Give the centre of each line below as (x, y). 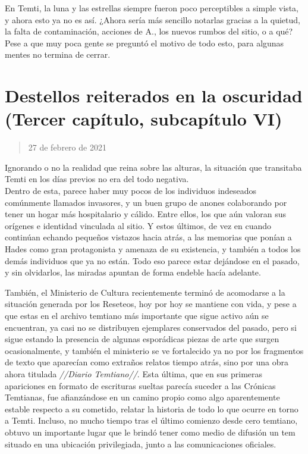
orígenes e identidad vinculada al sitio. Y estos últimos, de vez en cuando (138, 225)
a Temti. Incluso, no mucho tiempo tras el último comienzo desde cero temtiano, (151, 420)
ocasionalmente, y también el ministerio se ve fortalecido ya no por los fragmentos (154, 350)
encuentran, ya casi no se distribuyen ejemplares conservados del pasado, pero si (151, 327)
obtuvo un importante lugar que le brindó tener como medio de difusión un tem (150, 432)
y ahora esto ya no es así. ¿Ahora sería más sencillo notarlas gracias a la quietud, (153, 19)
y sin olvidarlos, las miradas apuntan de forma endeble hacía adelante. (133, 272)
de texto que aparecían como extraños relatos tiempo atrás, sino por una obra (147, 362)
